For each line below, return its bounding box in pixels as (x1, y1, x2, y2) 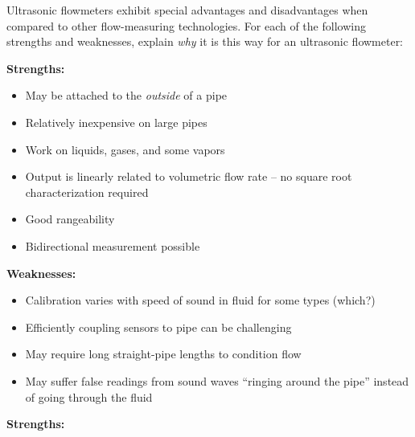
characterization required (25, 183, 149, 200)
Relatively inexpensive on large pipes (25, 113, 207, 130)
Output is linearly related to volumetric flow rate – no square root (25, 168, 352, 185)
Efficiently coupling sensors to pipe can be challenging (25, 318, 292, 335)
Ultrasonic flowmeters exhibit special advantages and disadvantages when (6, 2, 368, 18)
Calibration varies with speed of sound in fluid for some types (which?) (25, 292, 376, 308)
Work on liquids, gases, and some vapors (25, 141, 225, 157)
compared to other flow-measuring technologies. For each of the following (6, 17, 366, 34)
